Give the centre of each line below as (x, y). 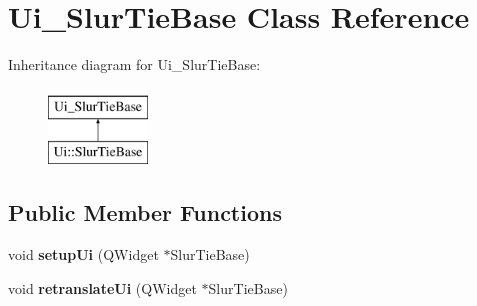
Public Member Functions (145, 212)
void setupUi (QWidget (83, 254)
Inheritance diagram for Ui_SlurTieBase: (134, 64)
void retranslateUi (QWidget (102, 287)
